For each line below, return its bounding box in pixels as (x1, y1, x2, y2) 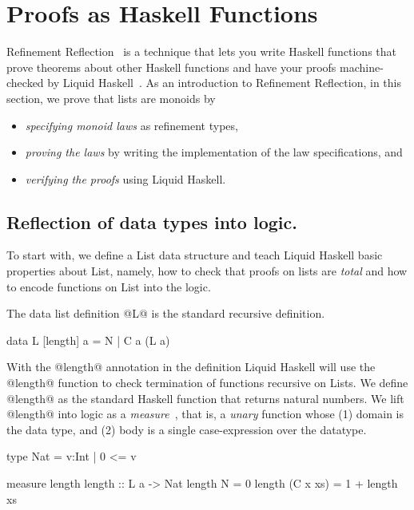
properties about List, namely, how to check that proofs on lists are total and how (6, 263, 408, 279)
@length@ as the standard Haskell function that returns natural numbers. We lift (6, 389, 404, 406)
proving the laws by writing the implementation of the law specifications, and (25, 144, 403, 160)
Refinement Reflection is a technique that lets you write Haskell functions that (6, 43, 396, 60)
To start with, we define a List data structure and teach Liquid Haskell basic (6, 247, 383, 263)
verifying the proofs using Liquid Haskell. (25, 170, 226, 187)
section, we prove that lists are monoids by (6, 89, 216, 106)
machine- (340, 58, 384, 75)
